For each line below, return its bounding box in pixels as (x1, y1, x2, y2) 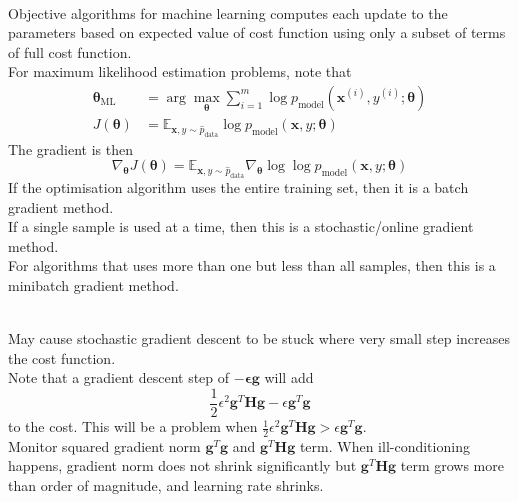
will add (264, 367, 314, 388)
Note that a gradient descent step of (8, 367, 230, 388)
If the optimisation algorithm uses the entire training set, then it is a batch (8, 177, 469, 198)
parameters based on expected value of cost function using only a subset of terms (8, 22, 506, 43)
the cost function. (8, 347, 116, 368)
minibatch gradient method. (8, 275, 179, 295)
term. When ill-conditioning (299, 435, 470, 456)
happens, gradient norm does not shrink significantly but (8, 455, 357, 476)
